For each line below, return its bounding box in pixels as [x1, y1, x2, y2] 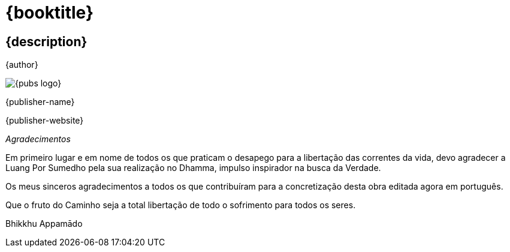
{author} [5, 59, 38, 70]
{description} [5, 34, 87, 49]
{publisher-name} [5, 97, 75, 107]
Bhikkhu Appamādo [5, 218, 83, 229]
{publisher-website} [5, 115, 84, 126]
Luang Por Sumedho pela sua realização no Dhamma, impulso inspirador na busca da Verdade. [5, 163, 381, 173]
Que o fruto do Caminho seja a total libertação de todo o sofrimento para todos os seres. [5, 200, 356, 211]
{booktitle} [5, 2, 94, 23]
